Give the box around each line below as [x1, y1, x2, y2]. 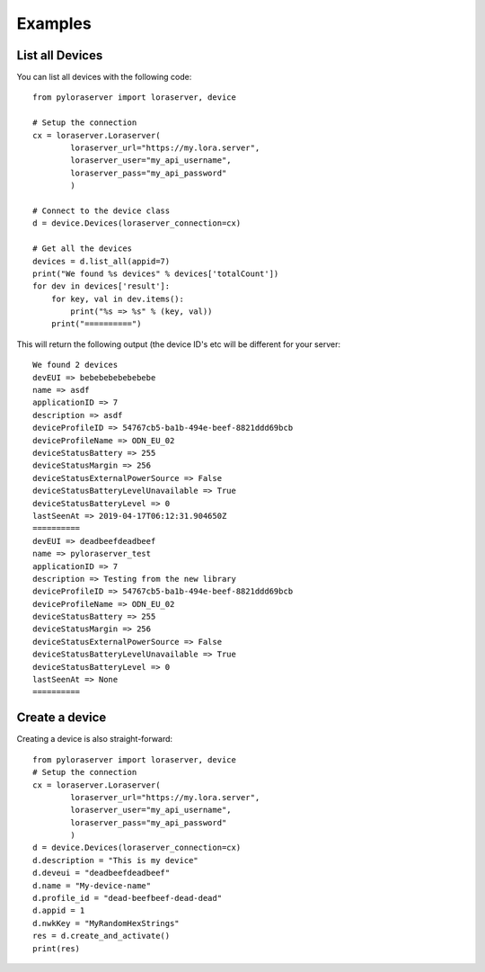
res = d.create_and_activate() [32, 931, 171, 941]
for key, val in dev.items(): [50, 293, 184, 304]
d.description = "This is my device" [32, 855, 199, 865]
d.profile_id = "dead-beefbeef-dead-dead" [32, 893, 223, 904]
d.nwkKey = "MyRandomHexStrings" [32, 918, 180, 928]
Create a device [16, 710, 107, 726]
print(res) [32, 943, 81, 953]
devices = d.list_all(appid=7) [32, 256, 171, 266]
